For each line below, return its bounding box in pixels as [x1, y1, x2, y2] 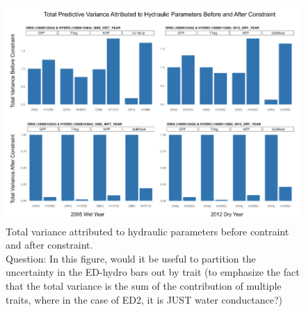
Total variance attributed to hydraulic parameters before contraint [6, 224, 289, 238]
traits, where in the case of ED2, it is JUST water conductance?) [6, 292, 282, 306]
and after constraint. [6, 237, 93, 252]
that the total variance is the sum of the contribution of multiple [6, 279, 282, 292]
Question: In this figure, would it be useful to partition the [6, 251, 256, 265]
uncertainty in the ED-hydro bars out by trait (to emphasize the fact [6, 265, 300, 279]
